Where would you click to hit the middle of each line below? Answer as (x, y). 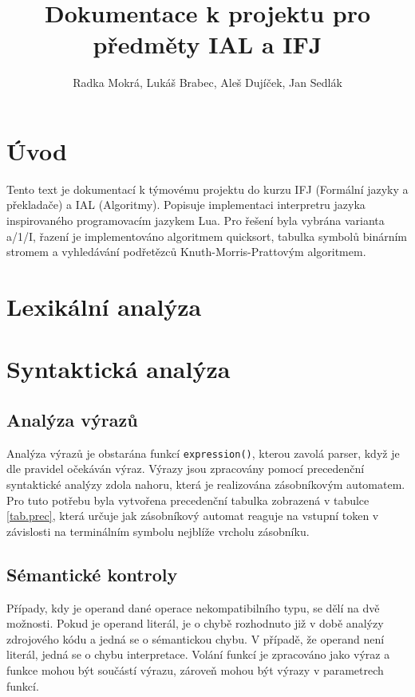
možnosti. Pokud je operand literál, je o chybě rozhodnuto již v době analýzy (195, 623)
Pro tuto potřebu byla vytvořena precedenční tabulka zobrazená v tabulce (188, 500)
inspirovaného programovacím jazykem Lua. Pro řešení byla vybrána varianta (196, 221)
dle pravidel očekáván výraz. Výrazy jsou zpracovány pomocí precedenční (186, 469)
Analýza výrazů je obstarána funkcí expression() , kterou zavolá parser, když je (203, 453)
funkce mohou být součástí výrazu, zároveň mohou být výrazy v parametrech (195, 669)
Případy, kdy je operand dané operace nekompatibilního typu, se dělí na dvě (193, 607)
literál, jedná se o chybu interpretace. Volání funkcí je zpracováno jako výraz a (198, 654)
